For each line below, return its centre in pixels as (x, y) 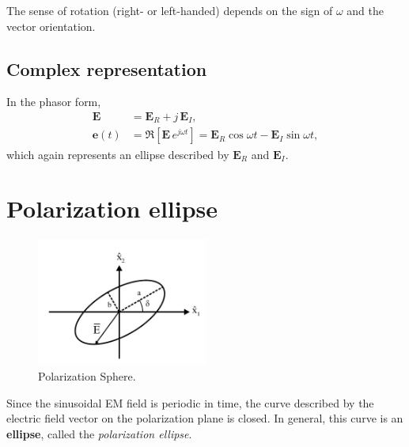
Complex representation (107, 68)
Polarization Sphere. (87, 376)
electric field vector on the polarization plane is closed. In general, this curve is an (205, 418)
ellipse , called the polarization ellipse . (99, 433)
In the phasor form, (54, 102)
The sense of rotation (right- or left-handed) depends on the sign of (170, 10)
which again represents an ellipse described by (118, 154)
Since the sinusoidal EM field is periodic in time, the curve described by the (190, 402)
